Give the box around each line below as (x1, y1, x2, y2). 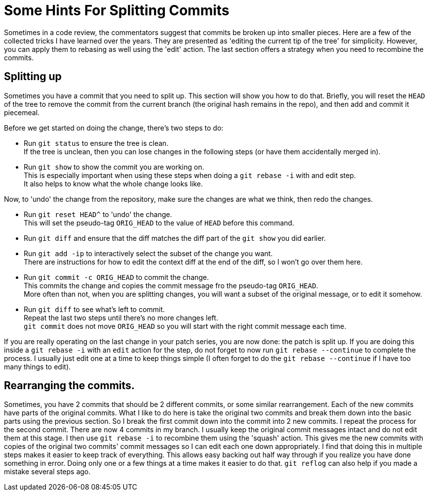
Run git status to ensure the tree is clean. (24, 138, 169, 147)
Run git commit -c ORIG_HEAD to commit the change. (24, 272, 209, 281)
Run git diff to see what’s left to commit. (24, 305, 165, 314)
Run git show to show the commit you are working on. (24, 162, 204, 171)
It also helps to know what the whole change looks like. (24, 179, 203, 188)
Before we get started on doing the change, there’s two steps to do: (4, 123, 224, 132)
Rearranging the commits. (4, 379, 135, 392)
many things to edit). (4, 362, 71, 371)
